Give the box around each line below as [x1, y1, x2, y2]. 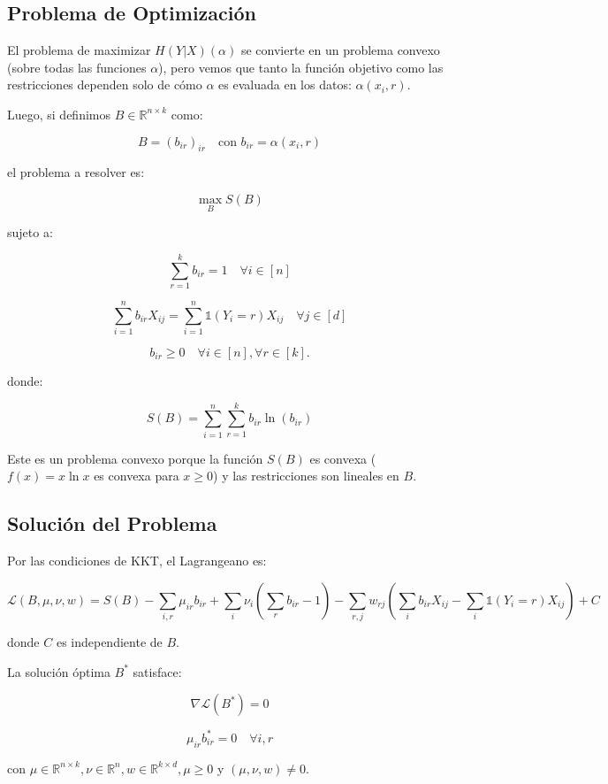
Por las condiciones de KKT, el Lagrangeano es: [7, 551, 267, 570]
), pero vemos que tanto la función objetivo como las [158, 58, 444, 76]
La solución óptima [7, 662, 110, 680]
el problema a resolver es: [7, 163, 145, 181]
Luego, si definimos [7, 104, 111, 123]
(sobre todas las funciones [7, 58, 147, 76]
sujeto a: [7, 223, 53, 242]
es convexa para [94, 466, 179, 485]
